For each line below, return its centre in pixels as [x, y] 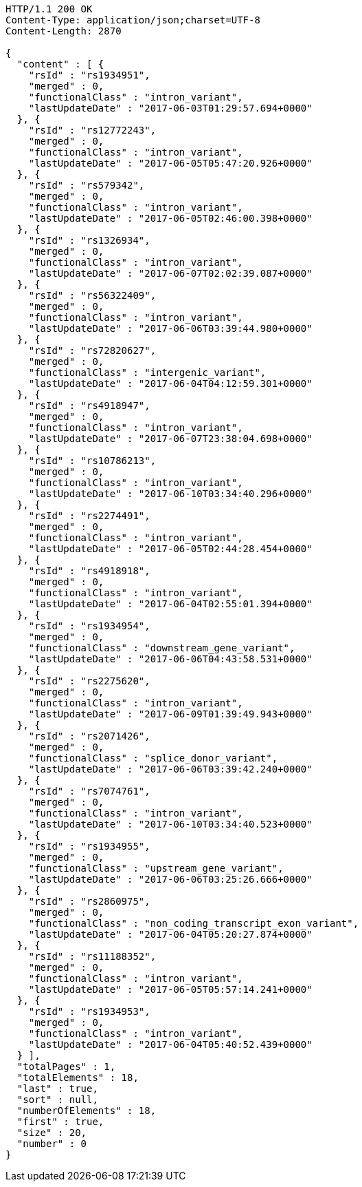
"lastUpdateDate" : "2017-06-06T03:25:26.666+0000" [170, 879]
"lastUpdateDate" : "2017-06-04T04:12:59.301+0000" [170, 384]
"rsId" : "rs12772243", [92, 130]
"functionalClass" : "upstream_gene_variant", [156, 868]
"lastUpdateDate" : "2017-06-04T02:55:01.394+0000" [170, 604]
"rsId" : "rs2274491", [89, 516]
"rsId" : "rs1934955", [89, 846]
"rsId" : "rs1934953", [89, 1011]
